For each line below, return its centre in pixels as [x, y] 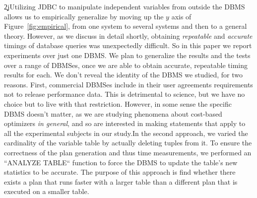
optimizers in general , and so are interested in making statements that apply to [125, 123]
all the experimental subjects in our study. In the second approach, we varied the [126, 133]
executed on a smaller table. [47, 191]
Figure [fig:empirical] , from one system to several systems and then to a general [126, 26]
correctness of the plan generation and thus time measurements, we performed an [128, 152]
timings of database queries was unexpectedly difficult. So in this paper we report [128, 45]
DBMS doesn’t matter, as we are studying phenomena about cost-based [113, 113]
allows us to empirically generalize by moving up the [84, 16]
